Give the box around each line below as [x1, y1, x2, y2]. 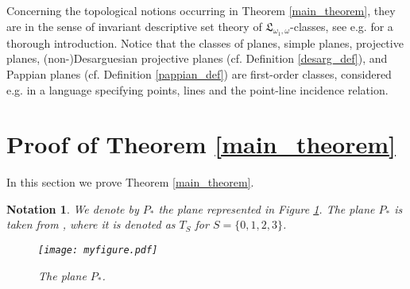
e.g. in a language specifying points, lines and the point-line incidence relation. [6, 81, 389, 98]
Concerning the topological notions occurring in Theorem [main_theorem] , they [6, 2, 396, 18]
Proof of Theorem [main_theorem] [6, 128, 396, 160]
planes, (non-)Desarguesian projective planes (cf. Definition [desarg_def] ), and [6, 50, 388, 67]
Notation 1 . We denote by [6, 200, 139, 217]
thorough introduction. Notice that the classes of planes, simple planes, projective [6, 34, 404, 51]
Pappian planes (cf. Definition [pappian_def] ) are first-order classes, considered [6, 65, 392, 82]
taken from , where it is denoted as [6, 216, 176, 233]
